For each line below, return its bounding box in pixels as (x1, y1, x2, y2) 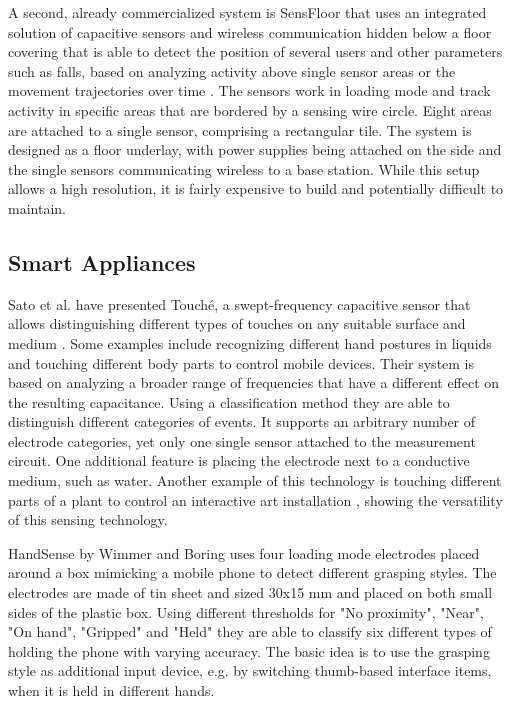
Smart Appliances (8, 246, 196, 277)
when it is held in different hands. (8, 680, 215, 701)
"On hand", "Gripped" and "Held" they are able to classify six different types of (8, 621, 492, 642)
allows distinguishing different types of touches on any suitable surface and (8, 313, 466, 334)
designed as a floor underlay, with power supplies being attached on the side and (8, 139, 502, 160)
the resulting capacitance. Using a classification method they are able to (8, 391, 450, 412)
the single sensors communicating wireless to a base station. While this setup (8, 158, 480, 179)
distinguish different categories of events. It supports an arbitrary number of (8, 411, 476, 432)
